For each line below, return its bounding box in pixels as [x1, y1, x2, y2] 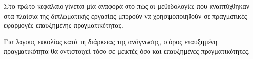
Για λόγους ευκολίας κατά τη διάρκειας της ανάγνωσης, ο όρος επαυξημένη [4, 36, 218, 46]
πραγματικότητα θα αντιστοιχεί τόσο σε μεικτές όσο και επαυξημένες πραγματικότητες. [4, 46, 250, 56]
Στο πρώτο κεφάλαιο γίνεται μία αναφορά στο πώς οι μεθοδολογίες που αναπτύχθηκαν [4, 1, 250, 11]
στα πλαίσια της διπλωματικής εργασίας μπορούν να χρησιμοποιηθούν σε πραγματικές [4, 10, 247, 20]
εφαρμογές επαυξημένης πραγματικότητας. [4, 20, 123, 30]
